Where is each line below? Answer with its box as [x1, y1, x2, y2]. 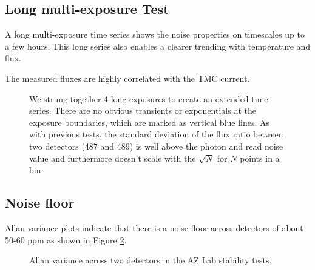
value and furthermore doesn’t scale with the [29, 151, 196, 164]
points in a [240, 151, 280, 164]
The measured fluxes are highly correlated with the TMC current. [5, 71, 250, 84]
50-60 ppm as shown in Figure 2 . [5, 233, 127, 246]
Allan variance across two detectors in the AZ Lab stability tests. [29, 254, 272, 266]
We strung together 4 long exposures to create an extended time [29, 92, 268, 105]
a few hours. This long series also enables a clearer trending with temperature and [5, 39, 311, 52]
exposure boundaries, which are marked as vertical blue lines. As [29, 116, 270, 128]
